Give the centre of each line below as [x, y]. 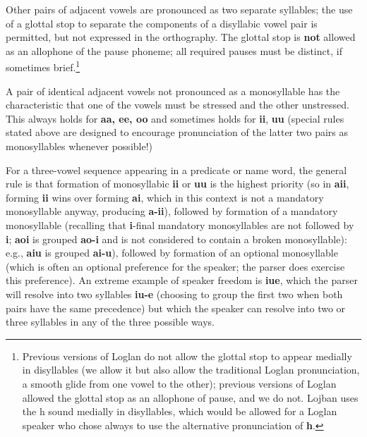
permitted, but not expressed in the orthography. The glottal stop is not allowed [181, 37]
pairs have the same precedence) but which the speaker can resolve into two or [176, 308]
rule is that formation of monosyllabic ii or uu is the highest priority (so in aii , [178, 184]
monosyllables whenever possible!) [79, 146]
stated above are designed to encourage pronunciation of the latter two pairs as [177, 132]
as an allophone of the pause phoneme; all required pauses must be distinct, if [174, 50]
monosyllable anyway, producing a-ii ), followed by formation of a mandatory [172, 211]
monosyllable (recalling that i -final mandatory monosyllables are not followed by [180, 224]
